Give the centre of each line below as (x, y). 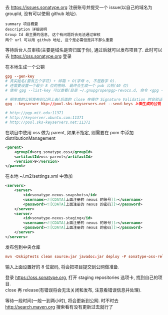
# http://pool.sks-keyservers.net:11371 (48, 122)
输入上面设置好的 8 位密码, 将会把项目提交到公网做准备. (62, 266)
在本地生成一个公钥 (25, 67)
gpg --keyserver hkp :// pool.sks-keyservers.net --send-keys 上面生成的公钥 (83, 104)
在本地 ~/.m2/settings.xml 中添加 (39, 176)
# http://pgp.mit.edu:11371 (34, 113)
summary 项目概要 (22, 24)
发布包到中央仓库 (23, 247)
